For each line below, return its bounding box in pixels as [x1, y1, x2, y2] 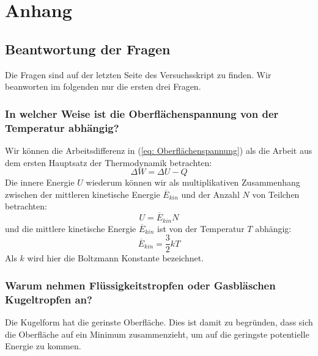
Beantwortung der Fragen [5, 39, 171, 58]
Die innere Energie [5, 176, 75, 189]
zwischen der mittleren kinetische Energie [5, 187, 160, 200]
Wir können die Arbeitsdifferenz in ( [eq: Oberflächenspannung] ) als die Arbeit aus [5, 143, 312, 156]
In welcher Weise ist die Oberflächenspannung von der [5, 106, 279, 121]
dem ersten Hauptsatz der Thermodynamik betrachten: [5, 156, 212, 169]
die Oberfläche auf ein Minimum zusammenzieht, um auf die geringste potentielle [5, 327, 309, 340]
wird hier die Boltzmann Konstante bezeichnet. [27, 252, 204, 264]
